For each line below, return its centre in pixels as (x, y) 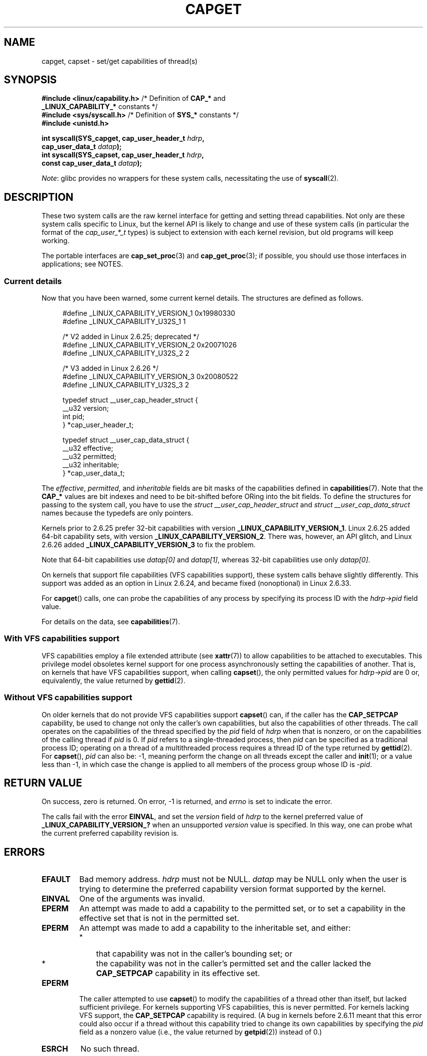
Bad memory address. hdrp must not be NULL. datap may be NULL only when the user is (243, 879)
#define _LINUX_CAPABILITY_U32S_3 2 (126, 385)
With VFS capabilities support (62, 639)
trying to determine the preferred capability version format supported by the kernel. (233, 889)
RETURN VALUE (43, 783)
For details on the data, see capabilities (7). (111, 622)
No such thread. (110, 1049)
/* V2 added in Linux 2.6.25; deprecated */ (131, 337)
